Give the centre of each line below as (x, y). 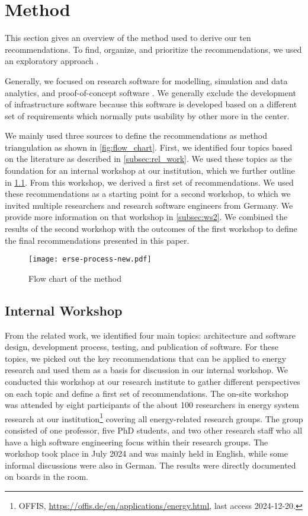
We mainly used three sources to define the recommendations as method (136, 136)
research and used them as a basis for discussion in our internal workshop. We (147, 370)
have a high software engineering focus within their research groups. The (137, 442)
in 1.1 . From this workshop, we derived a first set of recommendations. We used (149, 182)
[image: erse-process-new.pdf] (90, 259)
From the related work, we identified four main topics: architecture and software (150, 335)
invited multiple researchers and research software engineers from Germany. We (149, 205)
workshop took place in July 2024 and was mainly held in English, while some (146, 453)
